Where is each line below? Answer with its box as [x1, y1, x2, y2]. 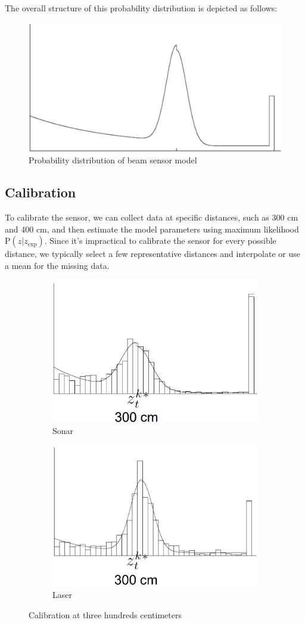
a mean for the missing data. [5, 259, 110, 271]
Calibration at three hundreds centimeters [29, 608, 182, 621]
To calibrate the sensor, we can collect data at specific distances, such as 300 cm [5, 210, 298, 223]
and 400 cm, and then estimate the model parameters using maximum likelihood [5, 222, 299, 235]
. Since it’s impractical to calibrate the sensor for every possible [44, 234, 276, 247]
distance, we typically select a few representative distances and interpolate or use [5, 247, 301, 260]
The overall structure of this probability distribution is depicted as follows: [5, 2, 278, 14]
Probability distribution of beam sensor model [29, 154, 197, 166]
